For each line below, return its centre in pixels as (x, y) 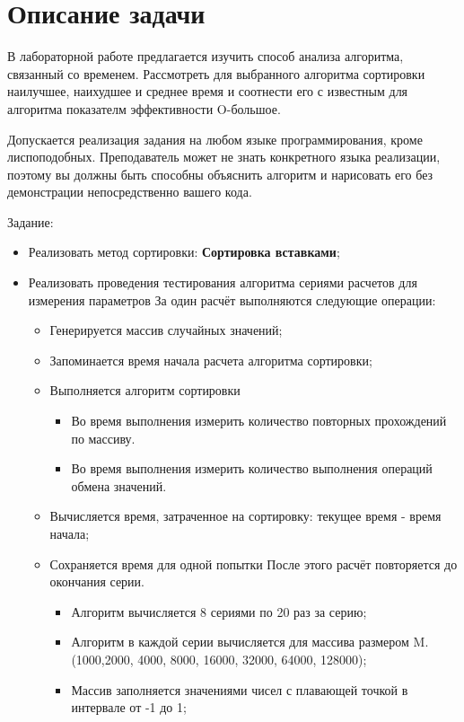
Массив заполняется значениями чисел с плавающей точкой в (240, 689)
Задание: (31, 221)
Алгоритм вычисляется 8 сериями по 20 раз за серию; (219, 611)
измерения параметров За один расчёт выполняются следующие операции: (232, 299)
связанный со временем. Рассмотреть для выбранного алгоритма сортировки (216, 73)
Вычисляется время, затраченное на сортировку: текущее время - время (245, 516)
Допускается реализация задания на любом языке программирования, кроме (215, 139)
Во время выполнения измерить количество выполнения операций (252, 468)
